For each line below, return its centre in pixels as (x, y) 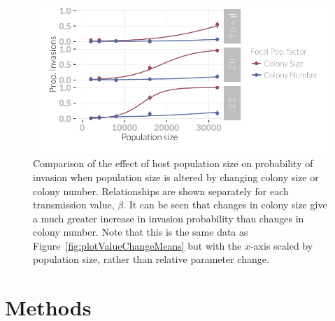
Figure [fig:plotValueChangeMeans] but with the (137, 245)
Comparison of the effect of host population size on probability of (173, 163)
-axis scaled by (281, 245)
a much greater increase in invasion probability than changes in (169, 218)
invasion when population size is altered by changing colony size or (176, 177)
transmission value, (74, 205)
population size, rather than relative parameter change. (151, 259)
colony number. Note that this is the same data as (141, 232)
